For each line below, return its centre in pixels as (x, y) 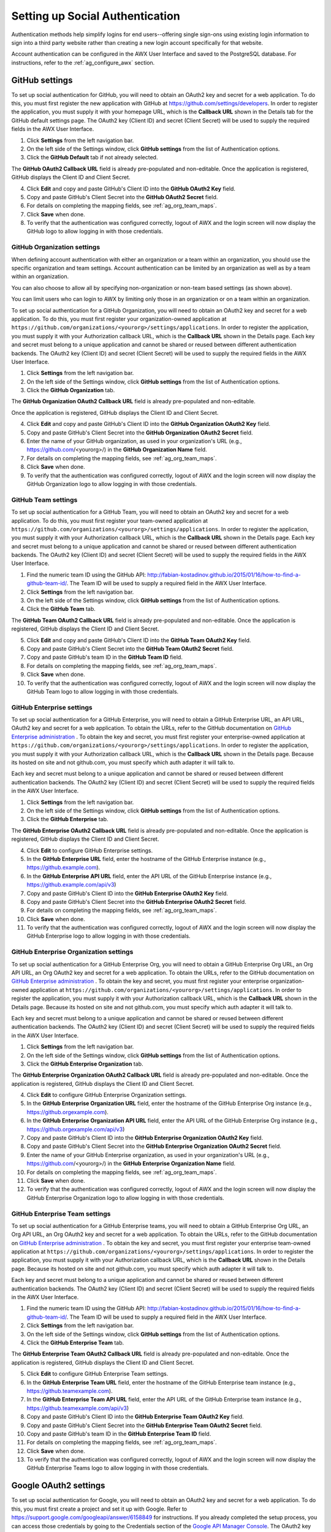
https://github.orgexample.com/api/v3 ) (76, 1129)
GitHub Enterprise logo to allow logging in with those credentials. (108, 936)
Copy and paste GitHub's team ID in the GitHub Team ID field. (105, 657)
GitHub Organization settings (56, 247)
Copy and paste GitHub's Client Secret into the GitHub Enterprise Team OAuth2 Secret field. (144, 1425)
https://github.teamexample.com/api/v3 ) (78, 1408)
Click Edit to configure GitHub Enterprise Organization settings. (107, 1095)
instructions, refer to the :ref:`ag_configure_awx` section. (83, 63)
